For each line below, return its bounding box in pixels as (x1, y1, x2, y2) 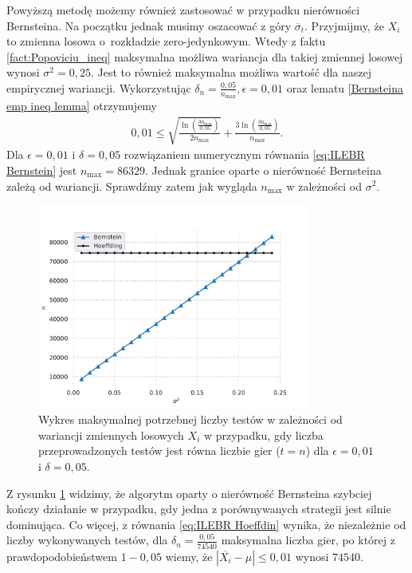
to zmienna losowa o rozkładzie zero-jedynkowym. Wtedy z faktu (6, 33, 326, 49)
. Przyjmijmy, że (304, 17, 384, 34)
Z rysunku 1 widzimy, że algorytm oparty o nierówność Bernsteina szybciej (6, 484, 372, 501)
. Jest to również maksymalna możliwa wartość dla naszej (90, 64, 372, 81)
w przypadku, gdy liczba (203, 426, 324, 443)
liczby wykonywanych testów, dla (6, 532, 168, 548)
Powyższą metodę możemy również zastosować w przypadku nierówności (6, 2, 360, 18)
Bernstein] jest (6, 161, 77, 178)
